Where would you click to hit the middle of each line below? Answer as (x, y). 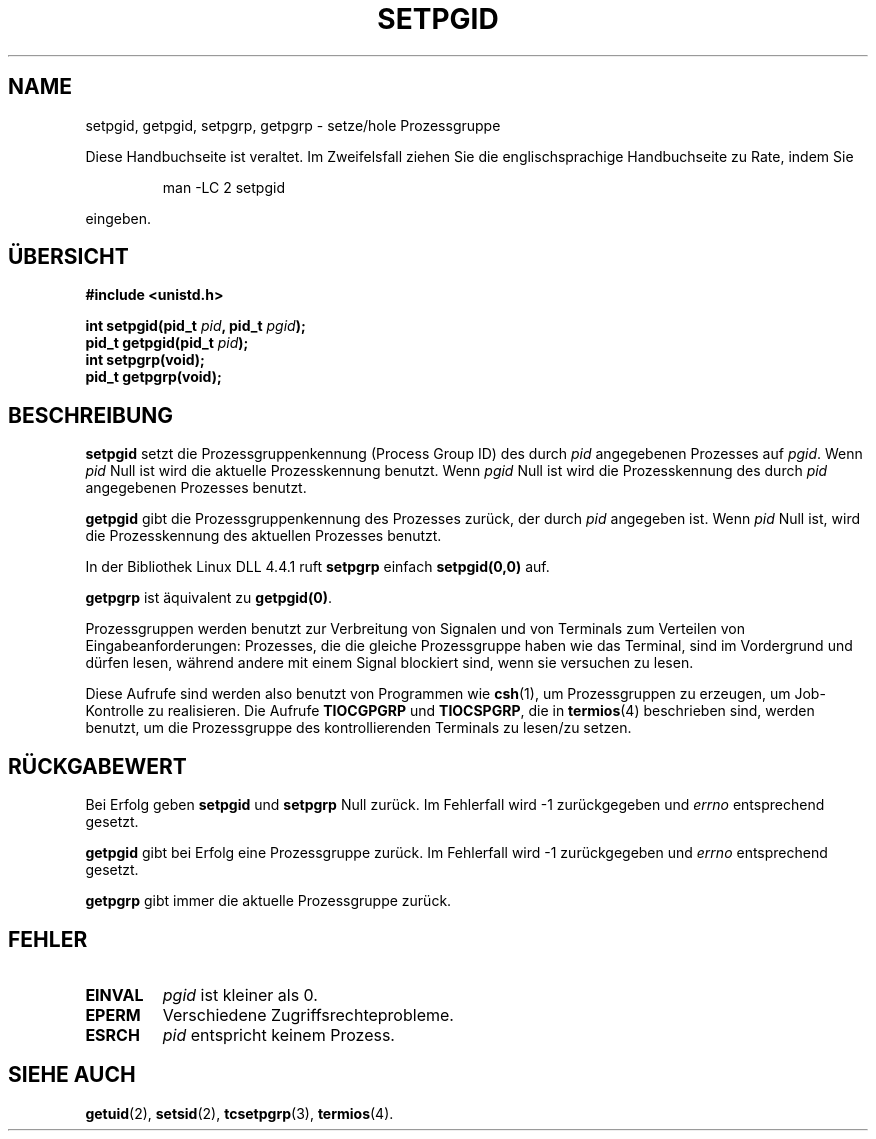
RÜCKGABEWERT (97, 766)
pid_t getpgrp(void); (153, 377)
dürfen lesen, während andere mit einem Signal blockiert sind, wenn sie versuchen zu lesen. (389, 663)
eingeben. (118, 218)
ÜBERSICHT (68, 257)
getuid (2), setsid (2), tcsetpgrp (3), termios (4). (239, 1113)
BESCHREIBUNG (91, 415)
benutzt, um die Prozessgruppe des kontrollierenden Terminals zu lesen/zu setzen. (358, 728)
